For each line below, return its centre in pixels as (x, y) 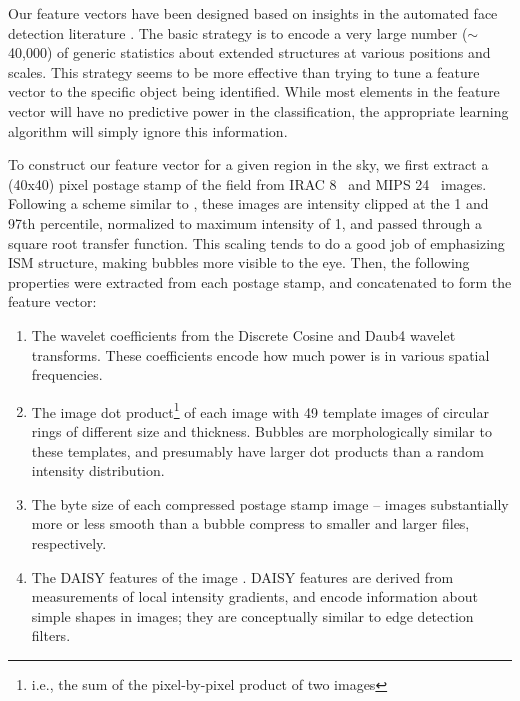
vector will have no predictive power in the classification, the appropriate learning (258, 110)
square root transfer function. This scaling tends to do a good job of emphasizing (256, 242)
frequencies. (67, 374)
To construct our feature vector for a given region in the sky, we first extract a (248, 164)
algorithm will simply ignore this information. (148, 130)
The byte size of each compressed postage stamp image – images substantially (270, 503)
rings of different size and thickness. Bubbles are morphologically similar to (261, 430)
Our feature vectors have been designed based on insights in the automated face (253, 13)
